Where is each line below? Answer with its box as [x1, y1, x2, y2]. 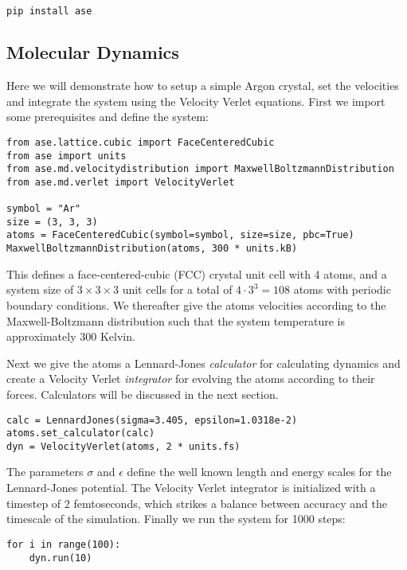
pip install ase [6, 6, 92, 17]
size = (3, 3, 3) [6, 216, 98, 228]
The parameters [6, 463, 84, 480]
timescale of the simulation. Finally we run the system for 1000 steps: [6, 510, 346, 527]
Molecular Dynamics [6, 40, 179, 64]
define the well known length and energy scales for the [127, 463, 392, 480]
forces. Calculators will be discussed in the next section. [6, 385, 279, 402]
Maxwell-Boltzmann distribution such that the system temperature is [6, 312, 345, 329]
